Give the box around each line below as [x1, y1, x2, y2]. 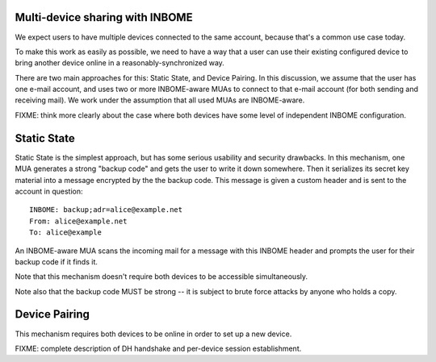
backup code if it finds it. [15, 256, 99, 266]
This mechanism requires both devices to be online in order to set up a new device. [15, 329, 292, 339]
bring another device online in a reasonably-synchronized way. [15, 58, 225, 68]
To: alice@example [29, 228, 103, 237]
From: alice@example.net [29, 216, 128, 226]
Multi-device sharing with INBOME [15, 10, 193, 24]
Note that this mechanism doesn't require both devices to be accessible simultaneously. [15, 272, 308, 281]
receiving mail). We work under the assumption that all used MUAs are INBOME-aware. [15, 95, 305, 105]
